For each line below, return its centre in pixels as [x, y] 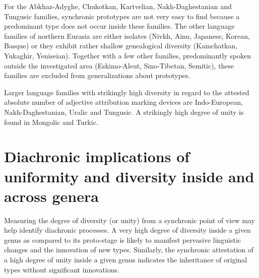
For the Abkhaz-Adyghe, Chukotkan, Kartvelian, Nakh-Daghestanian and [118, 6]
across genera [51, 196]
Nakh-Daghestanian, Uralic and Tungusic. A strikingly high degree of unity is [124, 112]
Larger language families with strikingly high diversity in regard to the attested [127, 92]
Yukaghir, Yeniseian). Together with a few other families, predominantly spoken [128, 55]
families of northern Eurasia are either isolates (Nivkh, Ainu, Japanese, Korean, [127, 36]
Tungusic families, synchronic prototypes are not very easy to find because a [122, 16]
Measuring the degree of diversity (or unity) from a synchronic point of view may [129, 220]
